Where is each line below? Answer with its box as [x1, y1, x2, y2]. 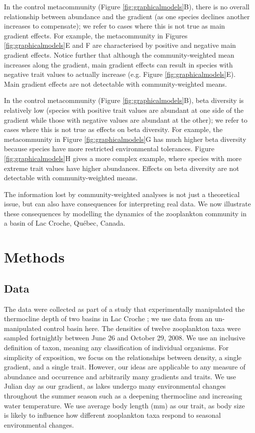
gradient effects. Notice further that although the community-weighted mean [4, 49, 234, 60]
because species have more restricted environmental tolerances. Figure [4, 143, 215, 154]
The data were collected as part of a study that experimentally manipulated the [4, 303, 245, 314]
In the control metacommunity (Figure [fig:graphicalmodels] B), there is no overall [4, 1, 250, 11]
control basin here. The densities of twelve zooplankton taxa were [43, 323, 241, 333]
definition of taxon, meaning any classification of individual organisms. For [4, 342, 229, 353]
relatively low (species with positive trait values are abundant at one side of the [4, 104, 244, 115]
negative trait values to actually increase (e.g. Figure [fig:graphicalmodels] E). [4, 69, 236, 79]
